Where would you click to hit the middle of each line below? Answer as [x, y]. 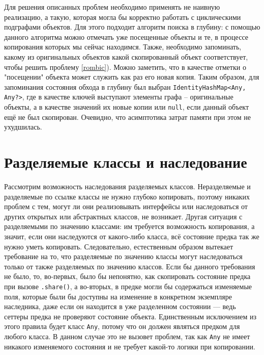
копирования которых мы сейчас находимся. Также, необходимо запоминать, [123, 47]
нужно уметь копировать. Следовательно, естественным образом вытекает [119, 246]
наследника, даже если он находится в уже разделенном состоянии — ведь [120, 306]
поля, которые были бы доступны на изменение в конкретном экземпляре [118, 296]
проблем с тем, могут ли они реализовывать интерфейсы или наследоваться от [126, 206]
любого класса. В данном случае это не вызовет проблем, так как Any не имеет [127, 336]
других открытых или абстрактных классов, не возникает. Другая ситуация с [123, 216]
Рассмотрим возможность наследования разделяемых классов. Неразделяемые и [127, 186]
